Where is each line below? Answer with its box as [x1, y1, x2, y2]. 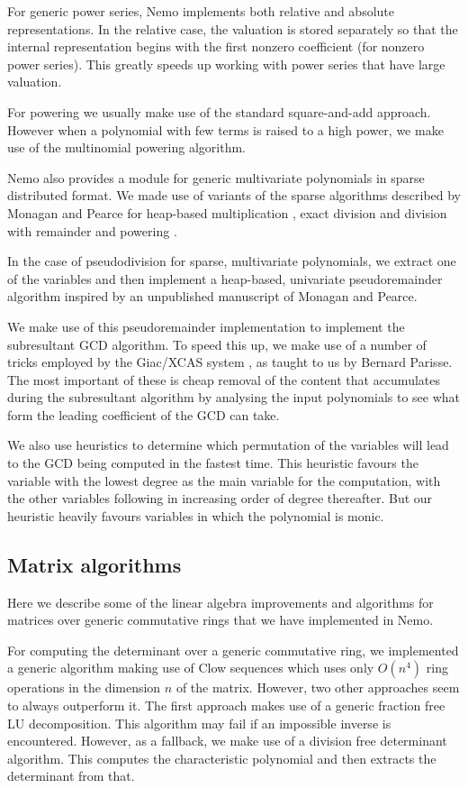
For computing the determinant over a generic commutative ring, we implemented [7, 640, 459, 659]
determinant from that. [7, 766, 135, 785]
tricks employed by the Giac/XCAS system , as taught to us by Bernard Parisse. [7, 353, 453, 371]
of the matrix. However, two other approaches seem [175, 678, 460, 697]
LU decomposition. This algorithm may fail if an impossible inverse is [7, 713, 391, 732]
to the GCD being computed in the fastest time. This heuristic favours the [7, 454, 418, 472]
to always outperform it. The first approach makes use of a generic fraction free [7, 696, 445, 715]
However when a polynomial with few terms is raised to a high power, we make [7, 120, 444, 139]
